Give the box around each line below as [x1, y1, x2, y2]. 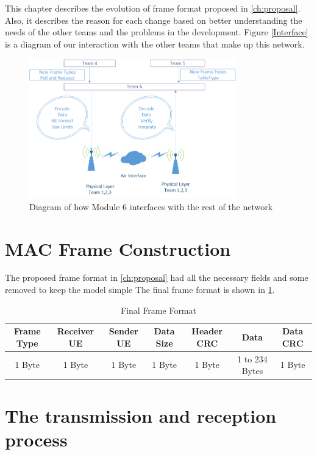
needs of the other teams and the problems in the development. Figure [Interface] [5, 26, 308, 38]
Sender [109, 325, 138, 337]
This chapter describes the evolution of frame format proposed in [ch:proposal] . [5, 2, 301, 14]
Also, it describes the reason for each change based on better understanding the [5, 13, 302, 26]
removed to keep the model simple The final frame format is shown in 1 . [5, 283, 275, 296]
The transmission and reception [5, 403, 277, 428]
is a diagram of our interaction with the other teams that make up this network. [5, 37, 305, 50]
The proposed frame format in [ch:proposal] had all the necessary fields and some [5, 271, 308, 284]
